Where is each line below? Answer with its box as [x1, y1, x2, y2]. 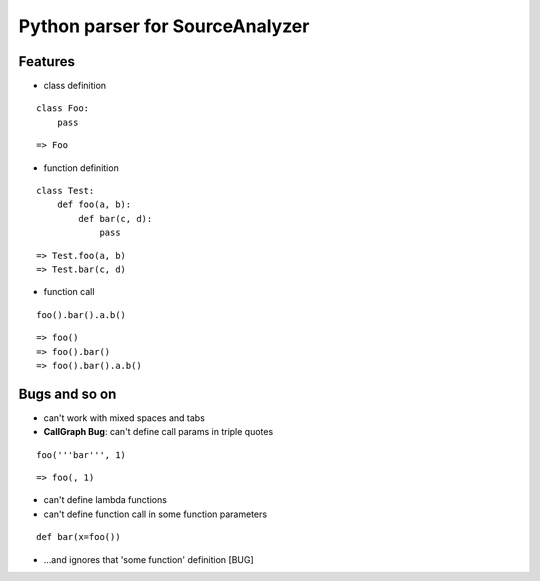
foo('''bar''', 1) [36, 449, 127, 460]
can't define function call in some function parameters [43, 508, 268, 520]
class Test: [36, 185, 95, 197]
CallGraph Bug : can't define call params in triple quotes [43, 426, 274, 438]
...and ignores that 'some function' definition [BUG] [43, 553, 254, 565]
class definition [43, 80, 107, 92]
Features [18, 53, 75, 70]
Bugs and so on [18, 385, 117, 402]
